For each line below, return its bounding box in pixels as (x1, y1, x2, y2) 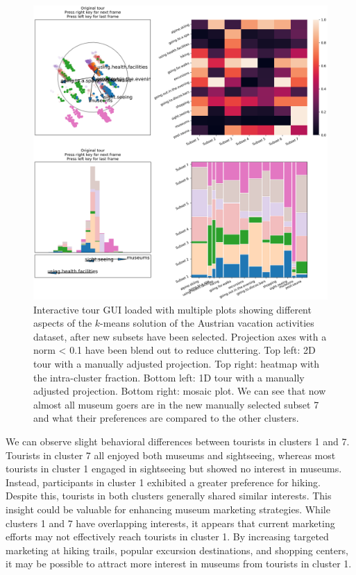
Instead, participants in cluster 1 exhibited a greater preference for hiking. (6, 474, 321, 489)
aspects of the (33, 316, 92, 330)
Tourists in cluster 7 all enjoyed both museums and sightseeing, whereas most (6, 447, 336, 462)
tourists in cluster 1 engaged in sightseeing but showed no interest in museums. (6, 461, 342, 476)
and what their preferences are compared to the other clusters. (33, 411, 299, 425)
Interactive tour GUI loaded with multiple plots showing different (33, 302, 312, 316)
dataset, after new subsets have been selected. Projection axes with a (33, 329, 327, 343)
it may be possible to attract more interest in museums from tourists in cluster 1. (6, 556, 352, 571)
